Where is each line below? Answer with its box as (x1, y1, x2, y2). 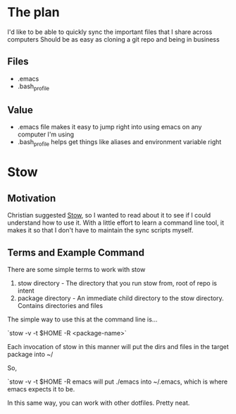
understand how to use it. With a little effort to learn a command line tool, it (7, 218, 224, 227)
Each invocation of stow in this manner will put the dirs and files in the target (7, 342, 229, 350)
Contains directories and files (17, 301, 104, 309)
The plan (7, 4, 60, 20)
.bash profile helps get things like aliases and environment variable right (17, 138, 222, 148)
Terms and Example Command (7, 247, 144, 259)
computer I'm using (17, 130, 75, 138)
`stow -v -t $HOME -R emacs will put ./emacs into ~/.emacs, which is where (7, 377, 228, 386)
